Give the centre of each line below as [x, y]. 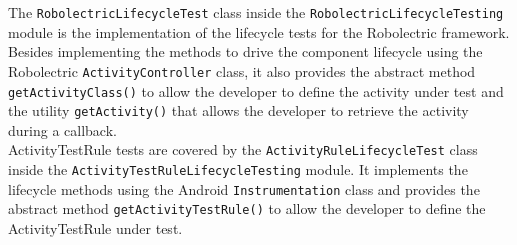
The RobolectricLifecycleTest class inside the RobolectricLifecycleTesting [256, 12]
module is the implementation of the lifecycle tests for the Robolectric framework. [259, 31]
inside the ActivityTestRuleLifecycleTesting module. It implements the [238, 169]
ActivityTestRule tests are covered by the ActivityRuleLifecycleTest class [243, 149]
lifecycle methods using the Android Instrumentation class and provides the [244, 188]
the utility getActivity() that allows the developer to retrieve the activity [238, 110]
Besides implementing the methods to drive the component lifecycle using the [245, 51]
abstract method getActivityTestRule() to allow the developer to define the [247, 208]
